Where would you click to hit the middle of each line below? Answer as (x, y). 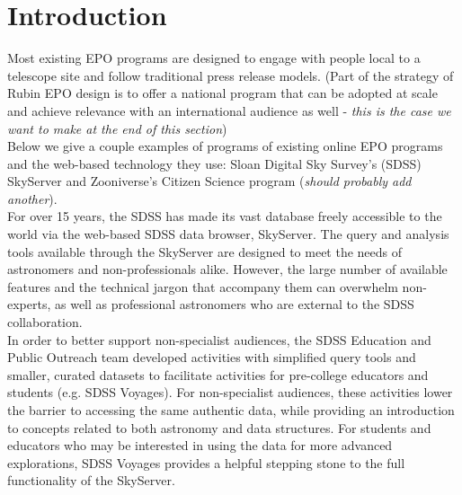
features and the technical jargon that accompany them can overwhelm (203, 286)
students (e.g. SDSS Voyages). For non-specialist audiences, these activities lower (230, 392)
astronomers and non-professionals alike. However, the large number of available (227, 269)
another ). (32, 198)
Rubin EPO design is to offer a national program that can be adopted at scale (222, 93)
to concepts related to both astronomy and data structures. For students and (219, 427)
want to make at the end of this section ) (117, 128)
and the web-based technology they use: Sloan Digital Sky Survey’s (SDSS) (214, 163)
